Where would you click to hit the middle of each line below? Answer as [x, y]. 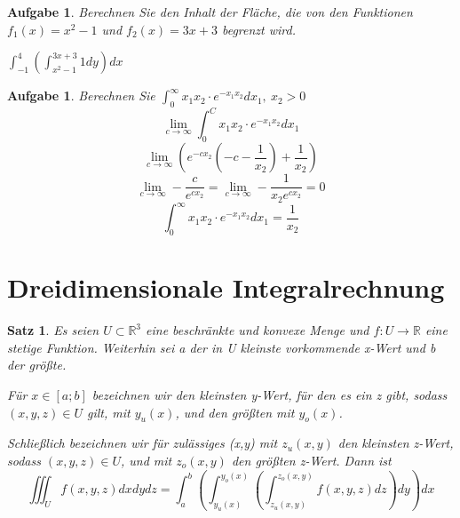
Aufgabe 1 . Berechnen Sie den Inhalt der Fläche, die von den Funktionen [210, 12]
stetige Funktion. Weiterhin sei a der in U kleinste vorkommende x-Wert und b [222, 347]
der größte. [37, 365]
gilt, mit [109, 412]
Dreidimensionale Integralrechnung [226, 287]
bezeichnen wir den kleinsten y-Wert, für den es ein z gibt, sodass [270, 394]
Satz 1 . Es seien [53, 330]
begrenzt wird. [258, 29]
